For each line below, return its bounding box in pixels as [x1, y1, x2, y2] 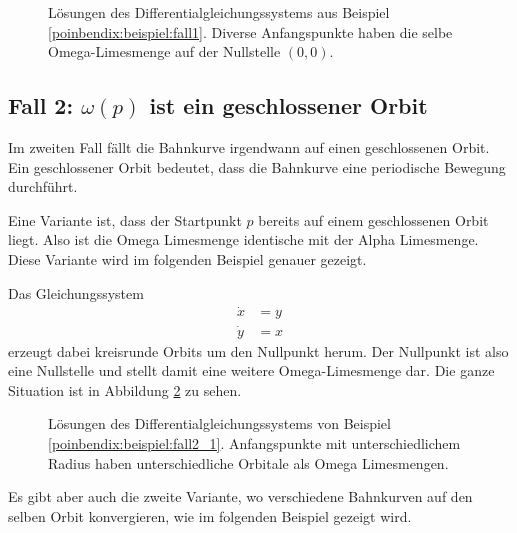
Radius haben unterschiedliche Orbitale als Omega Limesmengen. [48, 452, 449, 473]
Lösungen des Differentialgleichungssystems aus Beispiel [48, 2, 390, 22]
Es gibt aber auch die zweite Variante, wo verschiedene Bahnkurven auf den [8, 486, 473, 507]
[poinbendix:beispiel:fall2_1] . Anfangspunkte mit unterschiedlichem [48, 433, 461, 454]
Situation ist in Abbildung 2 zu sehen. [8, 379, 242, 400]
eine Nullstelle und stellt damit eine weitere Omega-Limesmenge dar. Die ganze [8, 360, 495, 381]
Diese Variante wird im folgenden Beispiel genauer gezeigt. [8, 248, 367, 269]
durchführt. [8, 176, 78, 197]
